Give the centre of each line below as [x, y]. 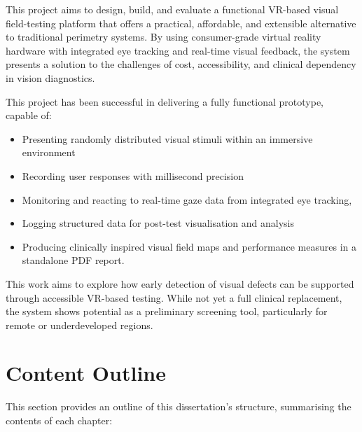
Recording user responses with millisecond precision [133, 175]
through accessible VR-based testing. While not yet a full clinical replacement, [174, 297]
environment [49, 152]
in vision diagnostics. [50, 77]
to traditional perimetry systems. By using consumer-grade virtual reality [163, 37]
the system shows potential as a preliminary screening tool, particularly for [167, 311]
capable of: [29, 115]
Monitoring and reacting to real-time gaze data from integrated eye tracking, [187, 199]
